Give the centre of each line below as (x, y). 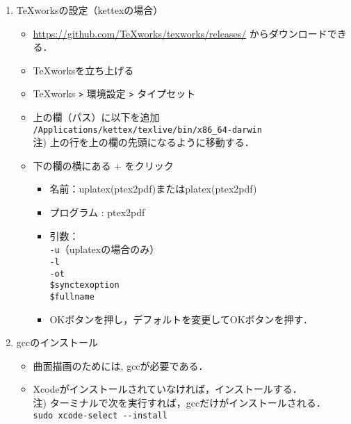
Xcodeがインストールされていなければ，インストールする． (168, 389)
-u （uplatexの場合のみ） (105, 249)
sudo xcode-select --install (100, 415)
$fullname (72, 296)
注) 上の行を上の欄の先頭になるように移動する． (144, 142)
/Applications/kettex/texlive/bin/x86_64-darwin (147, 130)
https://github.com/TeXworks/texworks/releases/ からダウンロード (180, 33)
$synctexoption (84, 285)
